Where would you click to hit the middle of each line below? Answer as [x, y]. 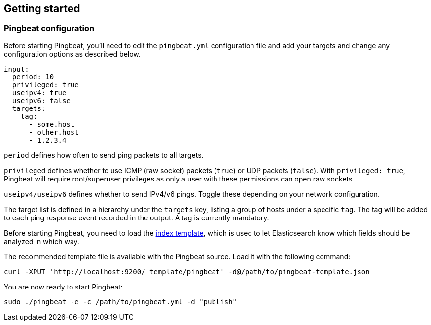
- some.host [52, 124]
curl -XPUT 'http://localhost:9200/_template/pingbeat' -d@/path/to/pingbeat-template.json [187, 271]
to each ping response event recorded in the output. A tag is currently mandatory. [137, 217]
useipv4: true [39, 92]
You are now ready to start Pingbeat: [63, 287]
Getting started [42, 9]
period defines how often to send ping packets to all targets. [104, 155]
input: [17, 69]
